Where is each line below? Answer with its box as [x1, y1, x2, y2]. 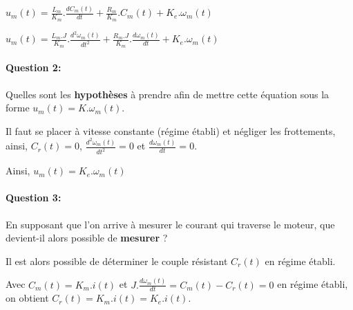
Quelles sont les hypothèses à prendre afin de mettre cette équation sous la [6, 86, 330, 101]
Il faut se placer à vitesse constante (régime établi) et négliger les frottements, [6, 123, 336, 138]
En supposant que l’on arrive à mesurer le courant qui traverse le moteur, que [6, 217, 335, 231]
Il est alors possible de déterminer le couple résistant [6, 253, 228, 268]
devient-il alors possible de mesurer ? [6, 230, 168, 245]
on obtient [6, 291, 49, 305]
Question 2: [6, 60, 61, 75]
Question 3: [6, 190, 61, 205]
